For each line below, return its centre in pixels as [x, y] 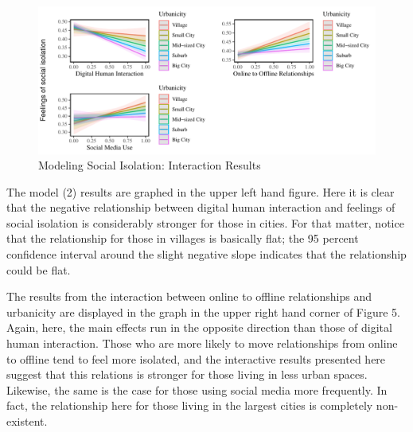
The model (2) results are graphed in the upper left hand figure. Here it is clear [201, 191]
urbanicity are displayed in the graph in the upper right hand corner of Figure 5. [203, 311]
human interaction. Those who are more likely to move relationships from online [202, 343]
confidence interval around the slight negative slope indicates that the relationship [206, 254]
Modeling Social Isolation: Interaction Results [150, 165]
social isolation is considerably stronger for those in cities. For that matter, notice [205, 222]
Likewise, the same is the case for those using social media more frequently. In [197, 389]
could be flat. [39, 269]
